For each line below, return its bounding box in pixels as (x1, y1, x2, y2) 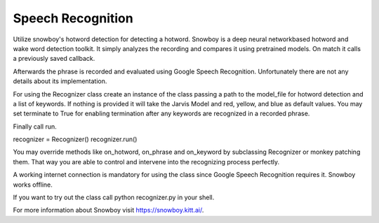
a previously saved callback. (13, 55, 95, 63)
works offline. (13, 180, 53, 189)
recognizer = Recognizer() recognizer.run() (13, 135, 138, 143)
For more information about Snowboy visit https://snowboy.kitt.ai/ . (13, 206, 204, 215)
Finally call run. (13, 122, 58, 131)
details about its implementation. (13, 77, 107, 85)
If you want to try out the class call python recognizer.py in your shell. (13, 193, 215, 202)
